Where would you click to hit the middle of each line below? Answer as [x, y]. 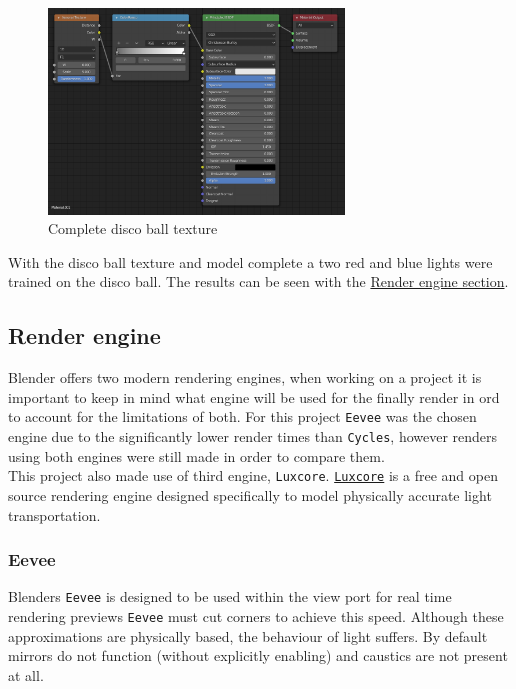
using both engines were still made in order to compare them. [196, 455]
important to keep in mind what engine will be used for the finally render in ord [254, 396]
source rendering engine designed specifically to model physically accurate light [250, 494]
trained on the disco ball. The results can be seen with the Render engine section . [258, 281]
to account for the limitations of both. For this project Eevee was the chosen [242, 416]
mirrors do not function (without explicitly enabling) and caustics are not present [258, 655]
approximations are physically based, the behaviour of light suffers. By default [248, 635]
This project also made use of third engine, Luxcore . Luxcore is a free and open [253, 475]
